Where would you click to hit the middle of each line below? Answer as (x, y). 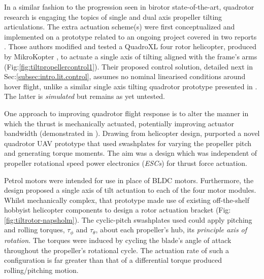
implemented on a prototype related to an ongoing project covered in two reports (130, 36)
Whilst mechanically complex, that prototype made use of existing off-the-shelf (127, 200)
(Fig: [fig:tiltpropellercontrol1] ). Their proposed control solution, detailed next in (128, 66)
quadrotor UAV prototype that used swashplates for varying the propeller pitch (128, 143)
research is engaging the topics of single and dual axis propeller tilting (113, 16)
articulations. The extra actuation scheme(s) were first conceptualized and (120, 27)
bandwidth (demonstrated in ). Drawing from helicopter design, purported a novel (132, 133)
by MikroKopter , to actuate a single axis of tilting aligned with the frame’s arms (131, 56)
